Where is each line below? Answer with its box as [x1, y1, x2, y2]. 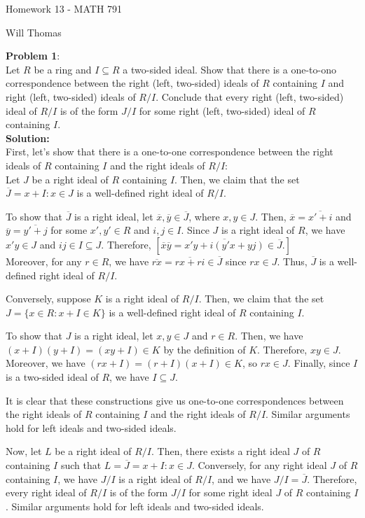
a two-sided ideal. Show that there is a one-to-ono [123, 62, 336, 76]
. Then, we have [235, 328, 303, 343]
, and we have [212, 471, 271, 486]
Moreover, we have [6, 356, 85, 370]
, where [188, 209, 220, 223]
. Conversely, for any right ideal [191, 458, 327, 472]
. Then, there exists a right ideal [151, 444, 290, 458]
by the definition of [163, 342, 246, 356]
